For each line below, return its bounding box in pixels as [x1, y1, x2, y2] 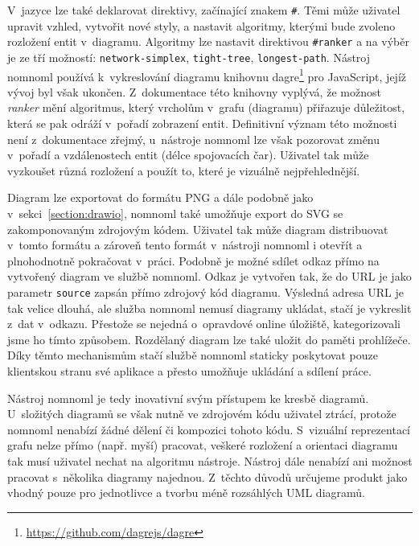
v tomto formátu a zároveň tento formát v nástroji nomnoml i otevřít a [7, 236, 363, 253]
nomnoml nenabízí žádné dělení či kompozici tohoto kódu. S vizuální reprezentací [7, 421, 410, 437]
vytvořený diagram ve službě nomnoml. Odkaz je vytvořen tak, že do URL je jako [7, 268, 412, 285]
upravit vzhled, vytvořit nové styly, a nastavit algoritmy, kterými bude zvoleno [7, 17, 396, 34]
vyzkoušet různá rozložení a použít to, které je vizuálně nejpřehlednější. [7, 162, 360, 179]
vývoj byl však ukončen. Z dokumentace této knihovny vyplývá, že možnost [7, 83, 381, 100]
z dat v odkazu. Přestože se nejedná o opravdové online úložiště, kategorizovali [7, 315, 401, 332]
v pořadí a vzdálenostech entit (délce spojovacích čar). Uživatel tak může [7, 146, 369, 163]
